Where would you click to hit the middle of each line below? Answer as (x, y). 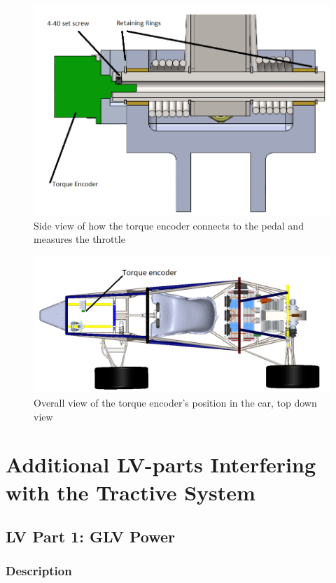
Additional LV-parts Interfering (161, 464)
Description (39, 571)
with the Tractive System (131, 492)
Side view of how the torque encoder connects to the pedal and (169, 225)
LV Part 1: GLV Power (91, 536)
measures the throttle (79, 239)
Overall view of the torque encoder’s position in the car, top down (175, 402)
